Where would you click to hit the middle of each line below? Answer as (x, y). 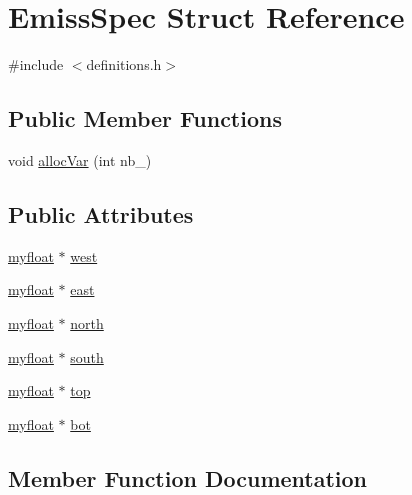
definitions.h (124, 64)
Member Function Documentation (188, 477)
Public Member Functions (145, 118)
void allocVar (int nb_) (80, 159)
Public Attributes (101, 213)
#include (36, 64)
